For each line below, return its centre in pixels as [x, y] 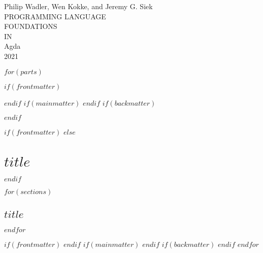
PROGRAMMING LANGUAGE [55, 16]
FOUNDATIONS [31, 26]
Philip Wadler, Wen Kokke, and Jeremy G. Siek [78, 6]
